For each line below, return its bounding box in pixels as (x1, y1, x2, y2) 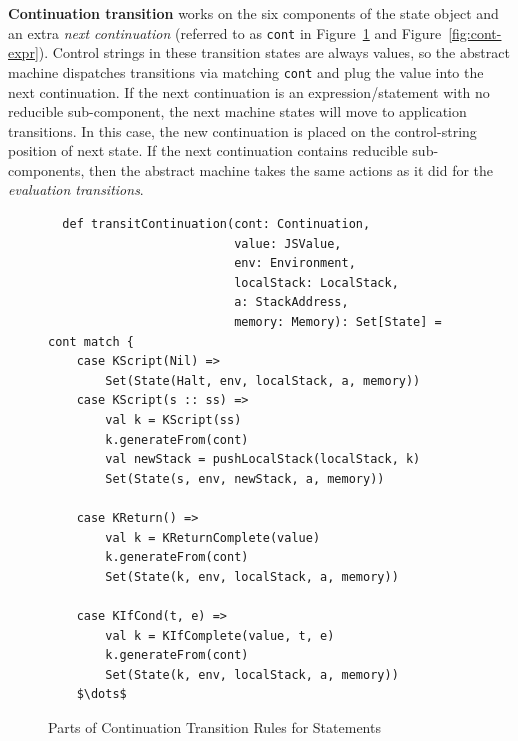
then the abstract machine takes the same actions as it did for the (88, 159, 494, 180)
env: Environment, (234, 256, 356, 271)
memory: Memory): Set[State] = (234, 315, 442, 330)
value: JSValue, (234, 236, 342, 251)
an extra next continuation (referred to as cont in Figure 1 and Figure (8, 22, 442, 43)
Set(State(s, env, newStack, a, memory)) (105, 471, 385, 486)
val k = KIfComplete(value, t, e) (105, 628, 335, 643)
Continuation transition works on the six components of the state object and (8, 3, 499, 23)
